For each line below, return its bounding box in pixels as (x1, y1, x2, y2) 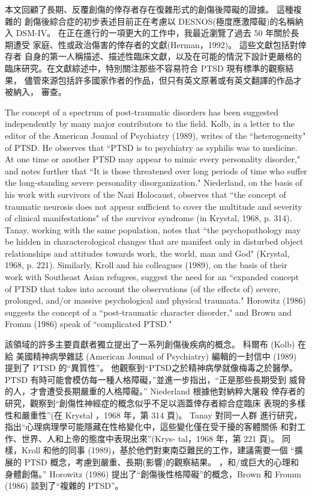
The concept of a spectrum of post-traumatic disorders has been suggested (5, 105, 279, 118)
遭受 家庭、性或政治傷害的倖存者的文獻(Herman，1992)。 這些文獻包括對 (13, 38, 298, 51)
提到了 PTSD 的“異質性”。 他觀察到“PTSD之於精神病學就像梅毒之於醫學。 (5, 361, 298, 374)
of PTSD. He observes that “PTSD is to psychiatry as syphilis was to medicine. (5, 141, 298, 153)
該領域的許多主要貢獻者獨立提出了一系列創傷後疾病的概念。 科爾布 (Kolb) (5, 338, 295, 351)
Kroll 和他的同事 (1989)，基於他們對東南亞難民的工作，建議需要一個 (21, 444, 288, 456)
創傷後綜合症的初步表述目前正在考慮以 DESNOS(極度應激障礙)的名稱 (24, 14, 295, 27)
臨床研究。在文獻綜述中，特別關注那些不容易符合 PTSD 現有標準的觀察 (5, 61, 286, 74)
